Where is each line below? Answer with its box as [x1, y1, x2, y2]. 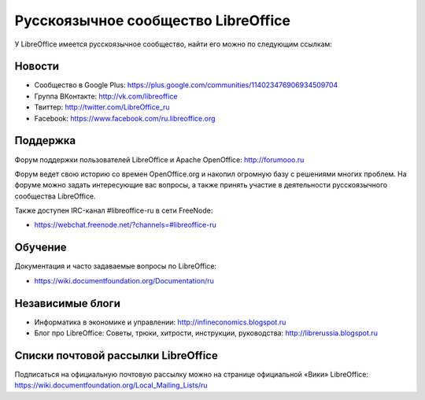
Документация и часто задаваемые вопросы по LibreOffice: [14, 261, 216, 271]
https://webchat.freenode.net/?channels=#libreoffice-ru [34, 220, 216, 230]
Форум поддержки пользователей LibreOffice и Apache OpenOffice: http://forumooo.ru [14, 154, 305, 165]
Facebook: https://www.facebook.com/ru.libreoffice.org [34, 113, 216, 123]
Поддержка [14, 134, 76, 147]
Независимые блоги [14, 296, 121, 310]
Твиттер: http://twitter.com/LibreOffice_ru [34, 102, 170, 112]
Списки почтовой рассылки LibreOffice [14, 349, 218, 362]
